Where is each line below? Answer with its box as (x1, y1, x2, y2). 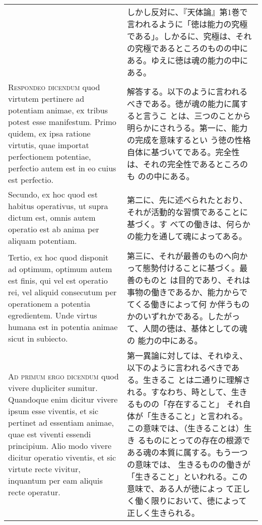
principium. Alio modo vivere (8, 439, 112, 451)
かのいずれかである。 (127, 310, 208, 322)
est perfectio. (8, 174, 53, 185)
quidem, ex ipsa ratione (8, 127, 91, 139)
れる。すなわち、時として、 (127, 386, 231, 398)
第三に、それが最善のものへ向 (127, 250, 240, 261)
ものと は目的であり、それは (143, 274, 250, 286)
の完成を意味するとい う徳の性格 (127, 134, 251, 146)
